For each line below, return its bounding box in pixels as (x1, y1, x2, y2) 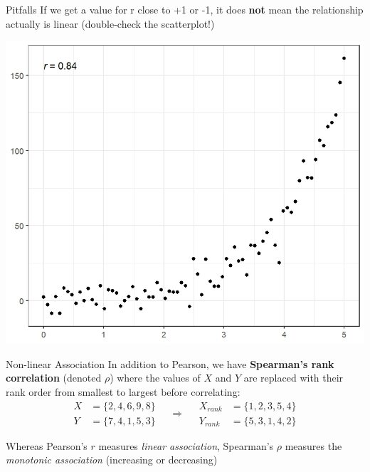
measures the (285, 438, 342, 453)
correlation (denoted (6, 370, 102, 385)
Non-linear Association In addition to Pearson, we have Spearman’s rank (6, 356, 334, 371)
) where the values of (110, 370, 201, 385)
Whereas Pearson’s (6, 438, 88, 453)
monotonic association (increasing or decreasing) (6, 452, 218, 467)
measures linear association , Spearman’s (98, 438, 274, 453)
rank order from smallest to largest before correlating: (6, 384, 240, 399)
